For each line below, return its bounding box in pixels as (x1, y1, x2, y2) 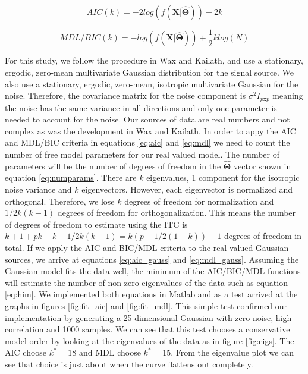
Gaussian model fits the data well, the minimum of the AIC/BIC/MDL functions (5, 265, 301, 277)
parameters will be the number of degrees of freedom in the (5, 159, 221, 172)
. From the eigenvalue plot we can (171, 346, 294, 359)
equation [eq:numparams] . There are (5, 171, 137, 184)
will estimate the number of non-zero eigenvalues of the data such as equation (5, 276, 288, 288)
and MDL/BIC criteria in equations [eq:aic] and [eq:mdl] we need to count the (5, 136, 290, 149)
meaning (272, 89, 303, 102)
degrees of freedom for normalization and (124, 194, 274, 207)
